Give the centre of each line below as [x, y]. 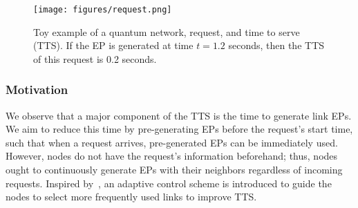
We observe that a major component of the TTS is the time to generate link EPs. [179, 115]
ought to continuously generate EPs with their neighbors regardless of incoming [174, 170]
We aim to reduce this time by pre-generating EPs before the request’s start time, [179, 129]
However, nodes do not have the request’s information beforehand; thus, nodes [172, 156]
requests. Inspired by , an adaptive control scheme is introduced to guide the [169, 183]
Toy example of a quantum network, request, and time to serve [167, 31]
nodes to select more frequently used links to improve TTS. [131, 197]
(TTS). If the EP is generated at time [113, 45]
